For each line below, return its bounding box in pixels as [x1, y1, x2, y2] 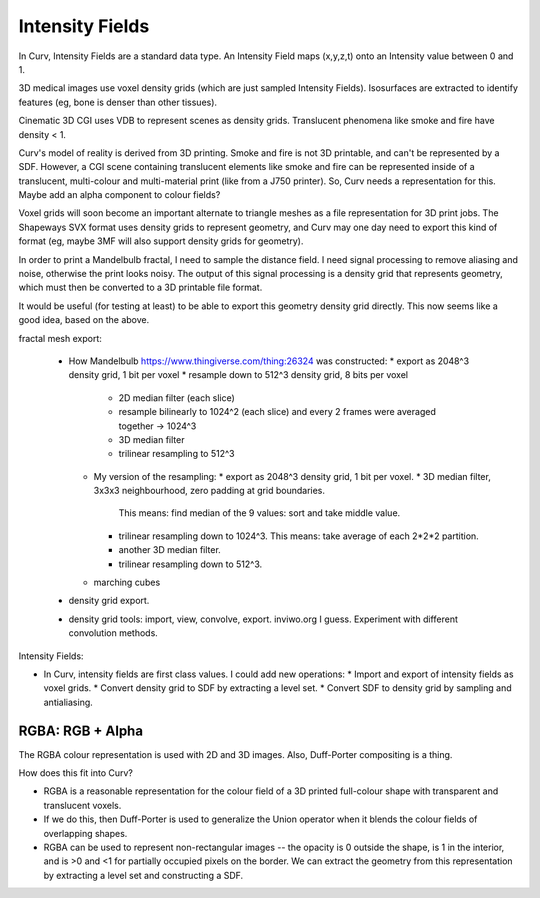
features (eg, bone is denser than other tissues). [18, 96, 218, 108]
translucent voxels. [43, 799, 122, 811]
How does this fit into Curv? [18, 767, 134, 779]
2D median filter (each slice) [118, 391, 235, 404]
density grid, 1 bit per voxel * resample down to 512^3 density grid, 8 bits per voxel [68, 369, 409, 381]
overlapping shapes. [43, 827, 128, 839]
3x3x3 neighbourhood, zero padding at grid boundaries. [93, 485, 325, 497]
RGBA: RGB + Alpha [18, 722, 144, 739]
